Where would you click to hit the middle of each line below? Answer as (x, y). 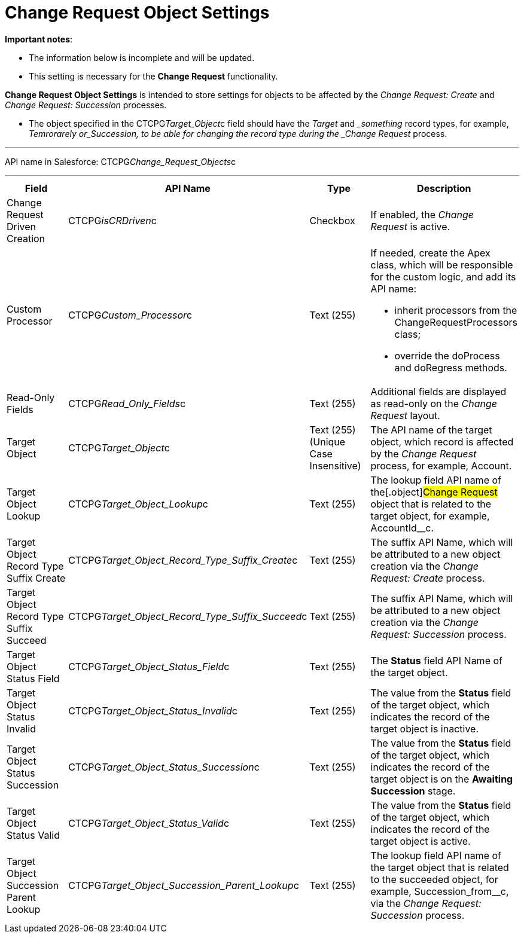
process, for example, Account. (441, 465)
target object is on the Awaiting (442, 779)
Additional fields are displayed (438, 391)
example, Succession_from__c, (440, 891)
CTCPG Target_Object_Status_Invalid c (153, 711)
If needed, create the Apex (430, 253)
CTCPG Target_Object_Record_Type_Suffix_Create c (183, 560)
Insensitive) (335, 465)
